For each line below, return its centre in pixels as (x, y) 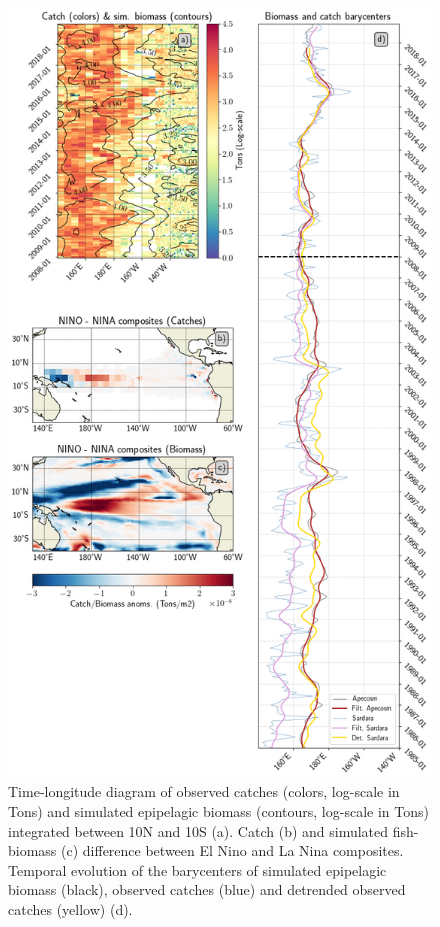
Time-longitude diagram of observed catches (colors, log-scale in (204, 791)
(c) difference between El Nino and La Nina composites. (232, 850)
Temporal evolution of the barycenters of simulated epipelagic (197, 869)
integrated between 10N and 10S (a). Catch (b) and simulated (198, 830)
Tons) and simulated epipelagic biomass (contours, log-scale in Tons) (218, 811)
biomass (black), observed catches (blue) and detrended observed (207, 889)
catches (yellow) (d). (70, 908)
